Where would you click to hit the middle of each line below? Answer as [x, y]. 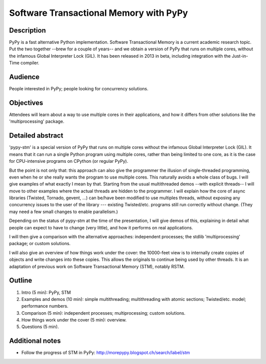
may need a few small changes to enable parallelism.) [64, 212]
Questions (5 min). [40, 327]
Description [28, 30]
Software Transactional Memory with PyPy [99, 13]
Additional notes [35, 341]
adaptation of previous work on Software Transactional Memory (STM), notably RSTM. [97, 266]
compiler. [30, 63]
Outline [20, 280]
